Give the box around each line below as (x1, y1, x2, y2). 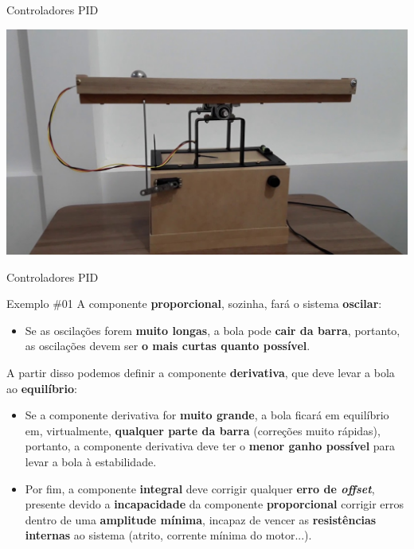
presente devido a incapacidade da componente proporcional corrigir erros (25, 496, 404, 512)
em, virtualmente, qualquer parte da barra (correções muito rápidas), (25, 422, 381, 438)
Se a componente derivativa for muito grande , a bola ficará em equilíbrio (25, 407, 389, 423)
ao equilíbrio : (6, 380, 77, 396)
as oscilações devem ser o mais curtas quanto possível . (25, 337, 310, 354)
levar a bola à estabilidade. (25, 454, 157, 470)
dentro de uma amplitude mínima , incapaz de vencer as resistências (25, 511, 377, 528)
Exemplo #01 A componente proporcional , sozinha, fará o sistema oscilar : (6, 295, 382, 312)
